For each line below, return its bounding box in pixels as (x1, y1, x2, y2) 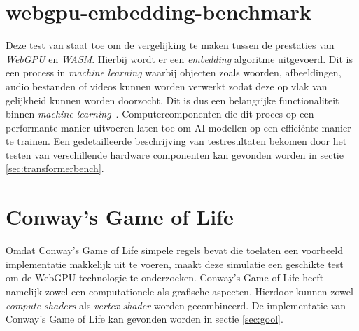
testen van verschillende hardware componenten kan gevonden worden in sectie (6, 147, 344, 162)
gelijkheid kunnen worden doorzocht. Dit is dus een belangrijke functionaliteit (6, 92, 339, 107)
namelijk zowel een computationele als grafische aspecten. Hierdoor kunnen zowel (6, 283, 353, 298)
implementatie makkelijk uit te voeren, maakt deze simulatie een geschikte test (6, 256, 344, 271)
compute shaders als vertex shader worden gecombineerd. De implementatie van (6, 297, 346, 312)
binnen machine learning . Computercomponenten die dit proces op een (6, 106, 314, 121)
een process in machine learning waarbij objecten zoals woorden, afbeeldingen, (6, 65, 342, 80)
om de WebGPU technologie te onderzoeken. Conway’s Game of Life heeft (6, 270, 324, 285)
